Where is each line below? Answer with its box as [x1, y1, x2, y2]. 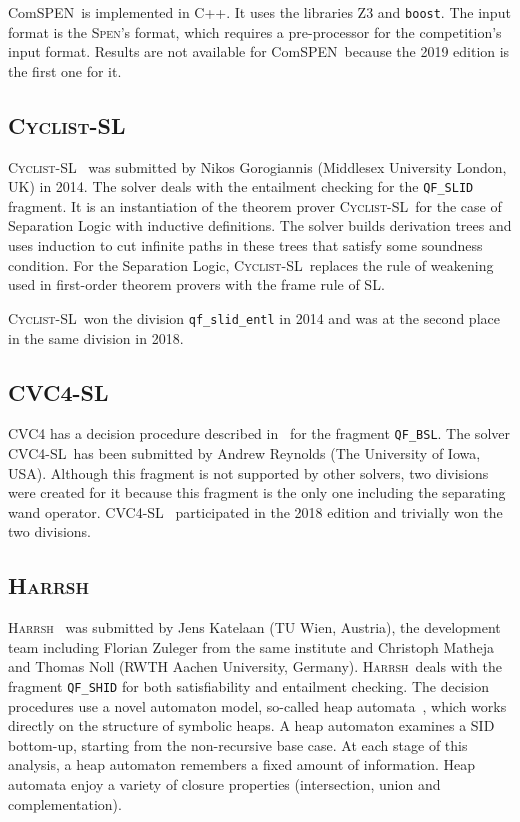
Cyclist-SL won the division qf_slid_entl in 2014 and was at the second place [8, 307, 500, 328]
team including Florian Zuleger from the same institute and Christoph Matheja [8, 636, 494, 657]
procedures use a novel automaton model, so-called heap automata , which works [8, 695, 507, 716]
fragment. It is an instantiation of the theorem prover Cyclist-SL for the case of [8, 195, 502, 216]
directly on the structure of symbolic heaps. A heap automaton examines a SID [8, 715, 495, 736]
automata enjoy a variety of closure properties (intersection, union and [8, 773, 441, 794]
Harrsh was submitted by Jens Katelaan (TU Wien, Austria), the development [8, 617, 501, 638]
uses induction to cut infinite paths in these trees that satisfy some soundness [8, 235, 483, 256]
